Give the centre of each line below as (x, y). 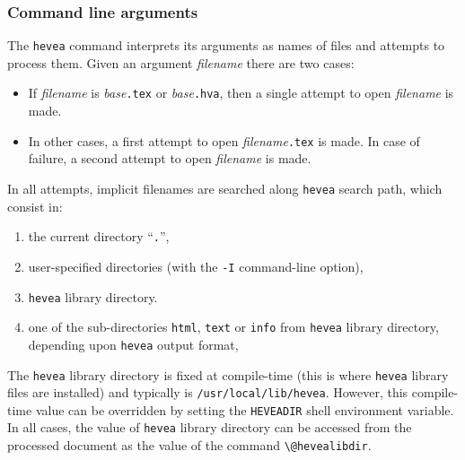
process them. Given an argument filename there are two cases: (181, 62)
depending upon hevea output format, (133, 344)
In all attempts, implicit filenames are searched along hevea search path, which (225, 188)
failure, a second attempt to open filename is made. (170, 158)
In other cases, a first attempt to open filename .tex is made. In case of (224, 140)
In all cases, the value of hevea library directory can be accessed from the (210, 427)
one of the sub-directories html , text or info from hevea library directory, (233, 327)
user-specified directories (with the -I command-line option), (196, 266)
